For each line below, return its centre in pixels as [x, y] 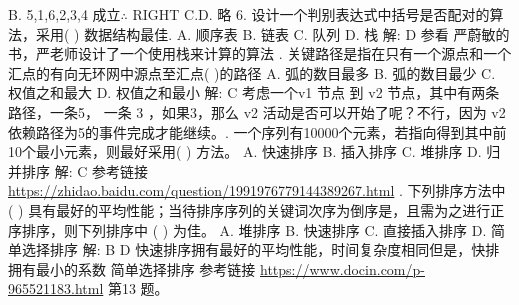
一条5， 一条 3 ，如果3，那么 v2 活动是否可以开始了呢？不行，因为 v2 [277, 111]
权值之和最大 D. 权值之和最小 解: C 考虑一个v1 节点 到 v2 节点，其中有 [240, 92]
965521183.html [56, 288]
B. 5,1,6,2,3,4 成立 [64, 14]
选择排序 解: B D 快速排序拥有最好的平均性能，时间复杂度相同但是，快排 [260, 249]
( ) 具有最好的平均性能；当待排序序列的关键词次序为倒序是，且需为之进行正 [256, 209]
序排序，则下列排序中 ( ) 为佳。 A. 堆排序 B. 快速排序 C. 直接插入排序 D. [247, 229]
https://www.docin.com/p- [342, 268]
